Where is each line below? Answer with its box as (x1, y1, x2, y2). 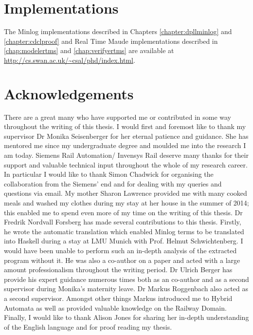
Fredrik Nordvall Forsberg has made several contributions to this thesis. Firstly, (4, 217, 241, 227)
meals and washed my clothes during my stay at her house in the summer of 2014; (4, 197, 249, 207)
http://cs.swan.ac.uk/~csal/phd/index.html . (4, 55, 135, 65)
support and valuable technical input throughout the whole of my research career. (4, 159, 248, 169)
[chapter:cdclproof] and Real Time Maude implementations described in (4, 36, 218, 46)
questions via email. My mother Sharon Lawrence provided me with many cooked (4, 188, 247, 198)
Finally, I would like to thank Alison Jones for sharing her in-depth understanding (4, 312, 249, 322)
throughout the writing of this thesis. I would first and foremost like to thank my (4, 121, 246, 131)
